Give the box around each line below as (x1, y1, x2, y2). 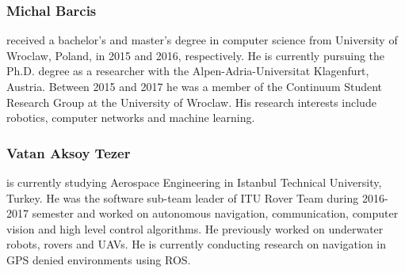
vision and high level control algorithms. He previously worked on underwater (6, 220, 384, 237)
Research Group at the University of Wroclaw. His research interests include (6, 93, 376, 110)
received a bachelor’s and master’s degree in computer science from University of (6, 32, 398, 48)
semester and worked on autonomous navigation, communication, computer (32, 205, 399, 222)
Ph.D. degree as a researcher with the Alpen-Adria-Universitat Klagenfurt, (6, 63, 369, 79)
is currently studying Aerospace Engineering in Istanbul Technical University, (6, 174, 382, 190)
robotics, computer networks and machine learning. (6, 109, 255, 126)
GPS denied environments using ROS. (6, 251, 191, 267)
